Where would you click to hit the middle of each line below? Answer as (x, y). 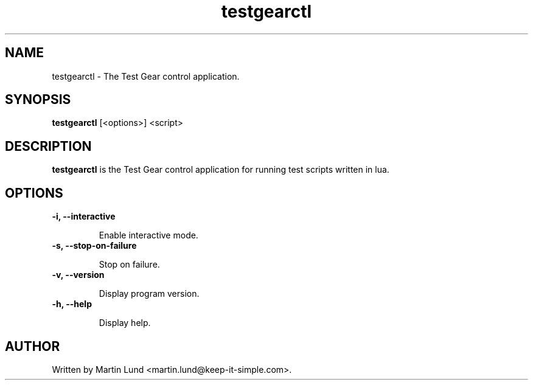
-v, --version (78, 275)
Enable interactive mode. (148, 235)
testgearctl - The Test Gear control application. (146, 76)
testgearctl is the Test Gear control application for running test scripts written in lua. (221, 170)
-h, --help (72, 304)
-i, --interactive (84, 217)
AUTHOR (33, 346)
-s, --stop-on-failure (94, 246)
